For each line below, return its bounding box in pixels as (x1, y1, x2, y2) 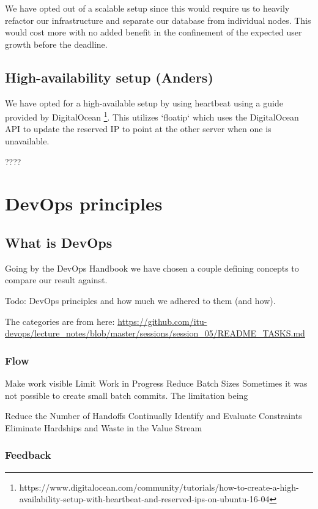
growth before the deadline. (5, 37, 108, 50)
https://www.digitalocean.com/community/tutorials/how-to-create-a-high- (19, 480, 299, 493)
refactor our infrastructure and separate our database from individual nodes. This (5, 13, 311, 26)
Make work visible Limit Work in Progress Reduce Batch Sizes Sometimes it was (5, 376, 308, 389)
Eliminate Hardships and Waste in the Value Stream (5, 421, 202, 434)
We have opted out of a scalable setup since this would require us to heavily (5, 2, 290, 14)
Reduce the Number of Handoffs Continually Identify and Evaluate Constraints (5, 409, 302, 422)
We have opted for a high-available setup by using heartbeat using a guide (5, 96, 283, 109)
